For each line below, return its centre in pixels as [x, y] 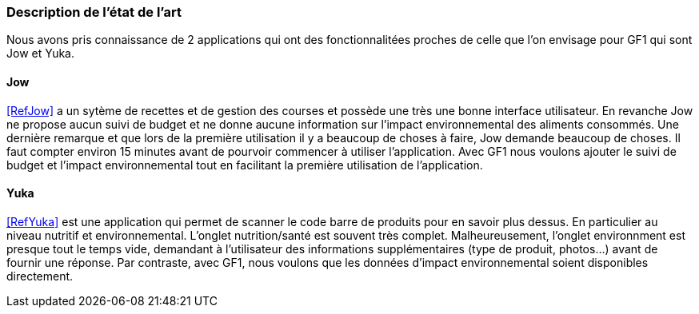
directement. [40, 276]
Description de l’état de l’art [94, 12]
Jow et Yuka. [41, 54]
